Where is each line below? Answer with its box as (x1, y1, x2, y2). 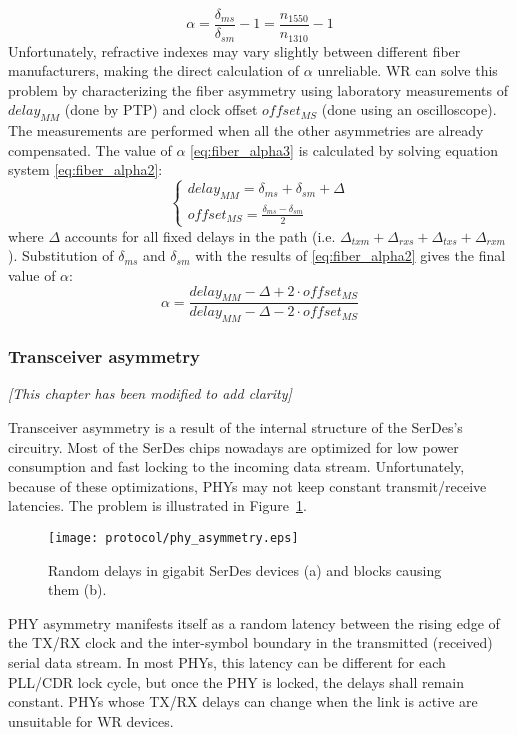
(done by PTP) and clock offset (64, 99, 258, 120)
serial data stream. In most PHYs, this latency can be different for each (8, 652, 446, 672)
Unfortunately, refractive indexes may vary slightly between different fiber (8, 40, 461, 61)
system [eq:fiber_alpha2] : (8, 159, 163, 180)
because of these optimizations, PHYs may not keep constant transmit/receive (8, 475, 487, 496)
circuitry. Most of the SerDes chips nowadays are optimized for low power (8, 436, 459, 457)
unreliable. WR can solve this (317, 60, 498, 81)
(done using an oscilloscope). (321, 99, 497, 120)
